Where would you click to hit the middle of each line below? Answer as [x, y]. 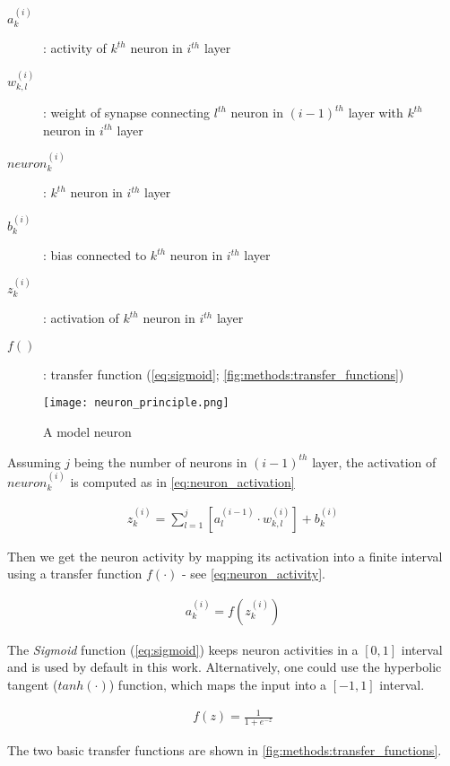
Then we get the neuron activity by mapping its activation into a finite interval [225, 556]
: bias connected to [95, 255]
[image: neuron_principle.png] [136, 403]
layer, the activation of [374, 461]
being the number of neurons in [160, 461]
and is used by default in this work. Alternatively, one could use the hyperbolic [225, 667]
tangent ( [33, 685]
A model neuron [87, 431]
